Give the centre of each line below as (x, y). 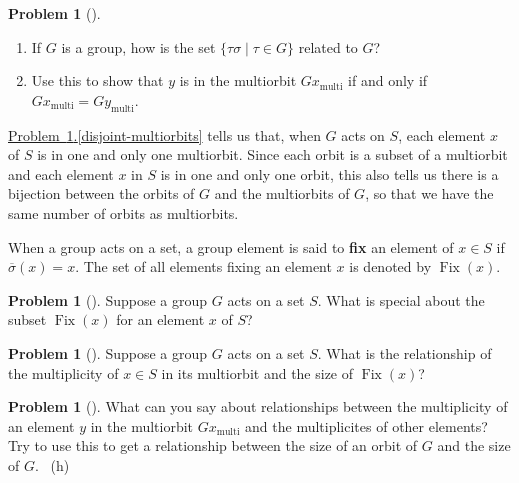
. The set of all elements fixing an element (203, 266)
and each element (61, 173)
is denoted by (390, 266)
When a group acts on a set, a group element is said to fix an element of (231, 246)
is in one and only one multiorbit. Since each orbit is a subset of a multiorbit (272, 154)
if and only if (388, 80)
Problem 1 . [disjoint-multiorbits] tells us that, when (164, 134)
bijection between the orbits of (101, 193)
